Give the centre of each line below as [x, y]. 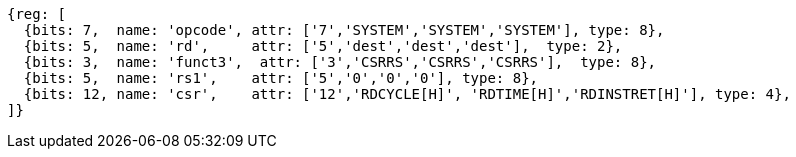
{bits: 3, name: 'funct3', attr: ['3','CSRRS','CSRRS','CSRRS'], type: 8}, [340, 62]
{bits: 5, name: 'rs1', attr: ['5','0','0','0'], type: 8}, [281, 78]
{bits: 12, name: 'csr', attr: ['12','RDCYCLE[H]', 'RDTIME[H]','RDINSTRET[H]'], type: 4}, [407, 94]
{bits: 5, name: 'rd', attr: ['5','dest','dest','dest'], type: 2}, [323, 46]
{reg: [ [37, 14]
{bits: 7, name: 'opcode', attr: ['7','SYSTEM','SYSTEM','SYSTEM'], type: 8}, [344, 30]
